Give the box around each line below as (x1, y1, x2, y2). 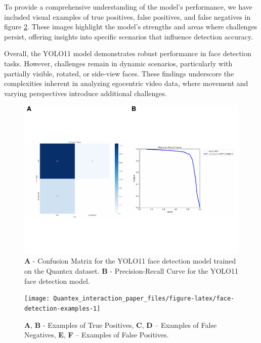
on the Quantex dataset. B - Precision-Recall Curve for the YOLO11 (24, 266, 238, 276)
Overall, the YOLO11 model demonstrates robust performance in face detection (4, 48, 251, 59)
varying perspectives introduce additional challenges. (4, 88, 167, 98)
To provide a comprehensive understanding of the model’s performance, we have (4, 2, 252, 12)
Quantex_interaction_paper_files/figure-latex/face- (53, 295, 235, 303)
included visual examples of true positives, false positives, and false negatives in (4, 11, 251, 22)
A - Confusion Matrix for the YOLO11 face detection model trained (24, 255, 236, 266)
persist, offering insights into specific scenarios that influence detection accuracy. (4, 31, 253, 41)
